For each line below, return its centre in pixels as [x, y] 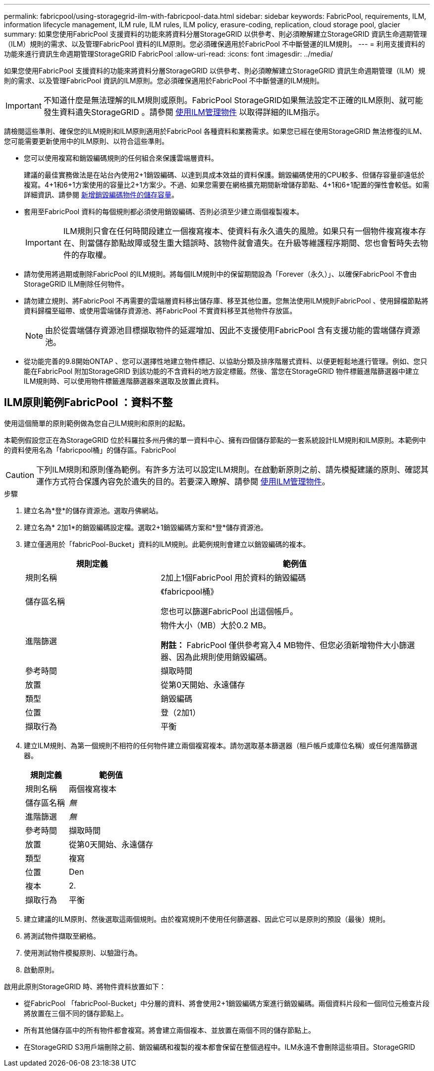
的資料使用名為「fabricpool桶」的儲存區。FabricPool [90, 450]
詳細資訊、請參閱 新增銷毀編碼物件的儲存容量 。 [101, 195]
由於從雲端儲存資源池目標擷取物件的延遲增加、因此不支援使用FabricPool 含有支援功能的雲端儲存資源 [233, 330]
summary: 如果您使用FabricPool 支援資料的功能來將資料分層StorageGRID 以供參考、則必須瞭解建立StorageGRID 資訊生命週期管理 [216, 34]
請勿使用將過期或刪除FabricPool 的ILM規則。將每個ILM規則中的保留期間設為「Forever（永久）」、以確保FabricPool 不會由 [220, 274]
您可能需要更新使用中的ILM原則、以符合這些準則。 [86, 141]
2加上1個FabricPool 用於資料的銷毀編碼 [233, 577]
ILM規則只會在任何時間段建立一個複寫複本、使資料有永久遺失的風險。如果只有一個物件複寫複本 [241, 231]
